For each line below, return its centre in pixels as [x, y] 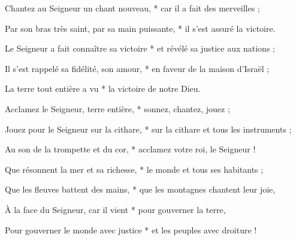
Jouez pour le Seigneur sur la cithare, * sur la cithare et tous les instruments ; [148, 129]
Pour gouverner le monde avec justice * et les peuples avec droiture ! [131, 229]
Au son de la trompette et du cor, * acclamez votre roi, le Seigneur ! [130, 149]
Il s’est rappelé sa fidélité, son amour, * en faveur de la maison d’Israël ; [137, 68]
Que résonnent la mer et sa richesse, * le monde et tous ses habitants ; [134, 169]
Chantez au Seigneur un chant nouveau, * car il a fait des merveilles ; [132, 8]
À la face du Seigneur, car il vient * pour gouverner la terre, [115, 209]
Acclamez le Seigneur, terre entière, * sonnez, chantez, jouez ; [117, 108]
